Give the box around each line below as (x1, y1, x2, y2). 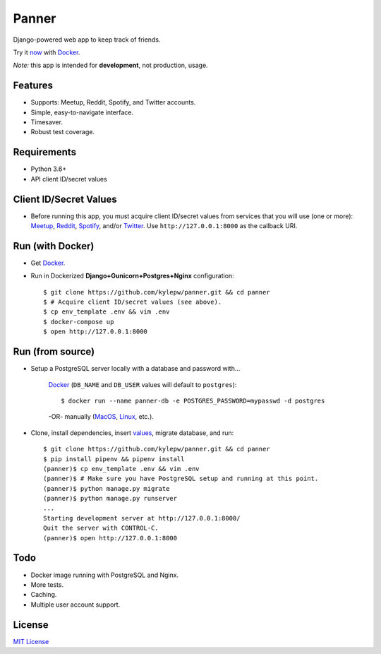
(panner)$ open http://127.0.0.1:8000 (43, 534, 178, 542)
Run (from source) (13, 346, 95, 358)
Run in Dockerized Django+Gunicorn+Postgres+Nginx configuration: (30, 272, 234, 280)
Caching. (30, 590, 57, 599)
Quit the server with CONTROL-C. (43, 524, 159, 533)
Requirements (13, 146, 77, 158)
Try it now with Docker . (13, 48, 80, 57)
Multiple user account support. (30, 600, 121, 609)
